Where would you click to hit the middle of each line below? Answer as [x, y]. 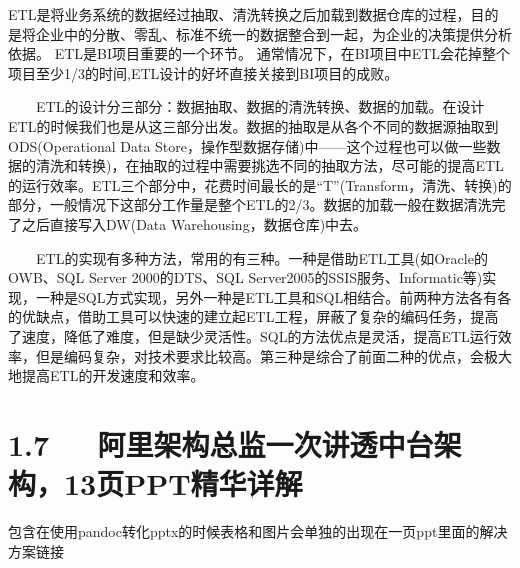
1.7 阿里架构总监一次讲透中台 [221, 443]
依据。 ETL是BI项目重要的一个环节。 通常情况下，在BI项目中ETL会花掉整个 [259, 53]
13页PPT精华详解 [183, 483]
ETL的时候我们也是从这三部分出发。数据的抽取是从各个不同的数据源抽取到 [253, 125]
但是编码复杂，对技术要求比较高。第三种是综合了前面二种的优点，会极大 [273, 355]
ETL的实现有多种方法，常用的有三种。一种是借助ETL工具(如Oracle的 [261, 257]
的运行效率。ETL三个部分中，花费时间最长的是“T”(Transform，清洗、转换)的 [260, 184]
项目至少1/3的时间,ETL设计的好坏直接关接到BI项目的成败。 [203, 72]
